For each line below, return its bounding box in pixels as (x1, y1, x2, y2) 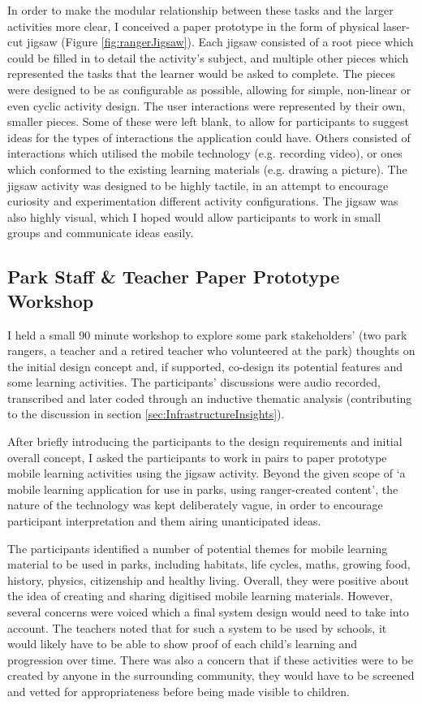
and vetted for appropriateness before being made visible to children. (7, 682, 351, 699)
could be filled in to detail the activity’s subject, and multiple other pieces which (7, 49, 409, 66)
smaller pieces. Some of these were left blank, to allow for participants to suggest (7, 113, 409, 130)
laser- (383, 17, 410, 34)
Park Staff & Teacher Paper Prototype (7, 264, 340, 289)
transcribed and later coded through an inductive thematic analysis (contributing (7, 389, 412, 406)
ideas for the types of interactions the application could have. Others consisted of (7, 128, 411, 145)
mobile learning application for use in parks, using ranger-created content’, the (7, 480, 398, 497)
